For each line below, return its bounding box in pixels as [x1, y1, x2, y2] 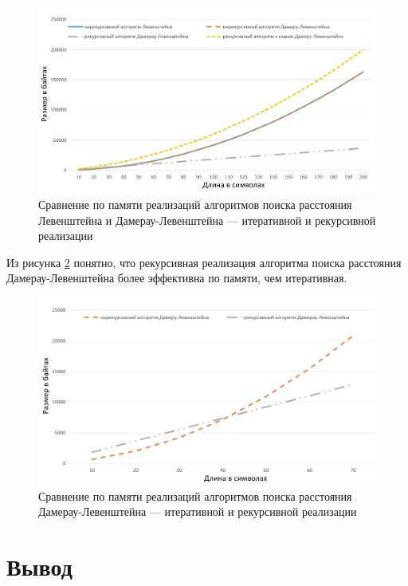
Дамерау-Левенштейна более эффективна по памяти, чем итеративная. [6, 269, 347, 286]
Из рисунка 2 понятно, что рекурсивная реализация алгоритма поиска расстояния [6, 254, 402, 270]
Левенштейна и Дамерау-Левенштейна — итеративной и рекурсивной [38, 211, 376, 228]
